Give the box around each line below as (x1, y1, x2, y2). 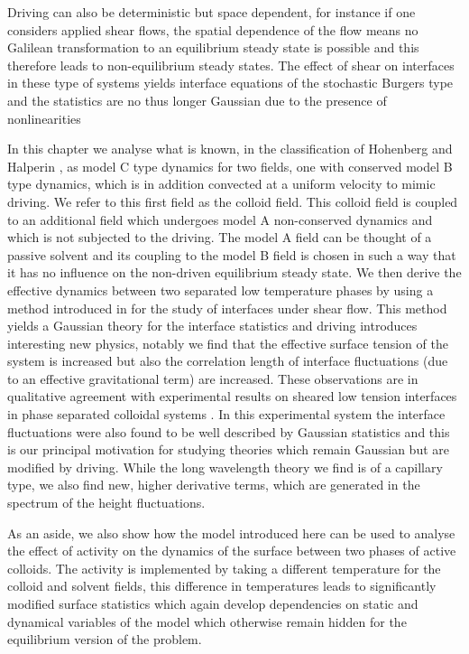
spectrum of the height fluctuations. (7, 493, 206, 512)
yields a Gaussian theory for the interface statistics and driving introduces (7, 316, 418, 335)
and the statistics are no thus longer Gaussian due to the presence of (7, 90, 387, 109)
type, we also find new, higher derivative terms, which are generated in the (7, 475, 420, 494)
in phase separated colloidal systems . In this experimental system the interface (7, 405, 446, 424)
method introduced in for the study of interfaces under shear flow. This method (7, 298, 447, 317)
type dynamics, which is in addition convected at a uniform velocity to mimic (7, 174, 436, 193)
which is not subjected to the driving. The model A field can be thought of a (7, 228, 432, 247)
